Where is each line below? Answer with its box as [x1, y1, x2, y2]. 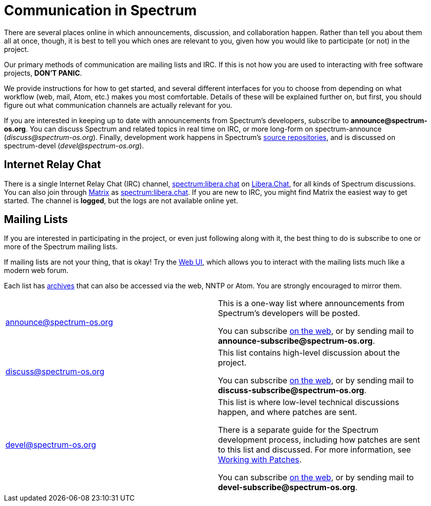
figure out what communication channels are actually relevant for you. [4, 100, 232, 109]
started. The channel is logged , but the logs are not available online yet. [4, 196, 238, 205]
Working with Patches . [218, 455, 302, 465]
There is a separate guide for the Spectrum [218, 425, 378, 435]
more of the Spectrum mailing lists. [4, 242, 118, 251]
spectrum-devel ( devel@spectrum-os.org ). [4, 141, 144, 150]
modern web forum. [4, 266, 68, 275]
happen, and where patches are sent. [218, 407, 357, 417]
